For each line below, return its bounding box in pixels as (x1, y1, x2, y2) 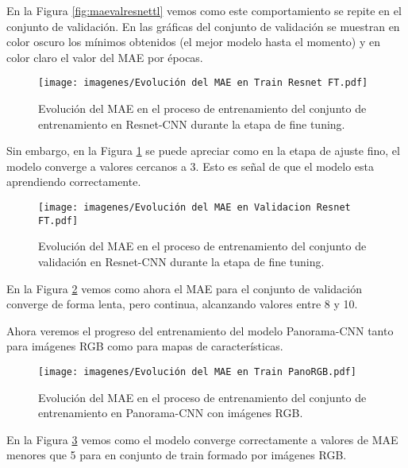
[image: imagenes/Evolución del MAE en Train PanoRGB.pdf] (38, 366, 356, 377)
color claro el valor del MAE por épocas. (6, 48, 203, 65)
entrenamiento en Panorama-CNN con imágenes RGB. (38, 404, 303, 421)
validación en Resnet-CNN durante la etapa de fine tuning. (38, 253, 325, 269)
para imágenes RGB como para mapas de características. (6, 338, 283, 354)
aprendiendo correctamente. (6, 173, 141, 190)
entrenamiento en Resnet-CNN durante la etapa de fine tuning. (38, 115, 345, 132)
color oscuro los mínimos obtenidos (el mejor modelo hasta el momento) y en (6, 33, 381, 50)
